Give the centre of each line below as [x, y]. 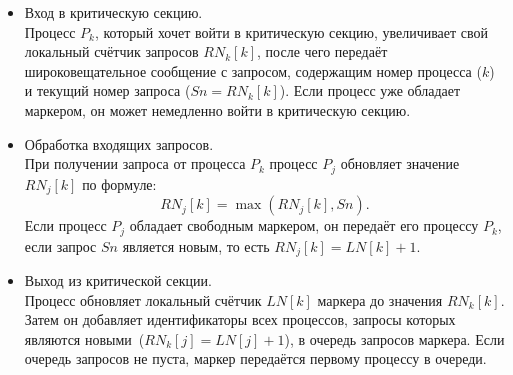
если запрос [60, 245]
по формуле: [119, 183]
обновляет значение [400, 163]
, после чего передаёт [322, 51]
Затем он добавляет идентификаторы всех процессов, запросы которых [240, 319]
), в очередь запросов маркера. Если [394, 338]
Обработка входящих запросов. [119, 143]
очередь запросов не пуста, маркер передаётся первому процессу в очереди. [255, 358]
